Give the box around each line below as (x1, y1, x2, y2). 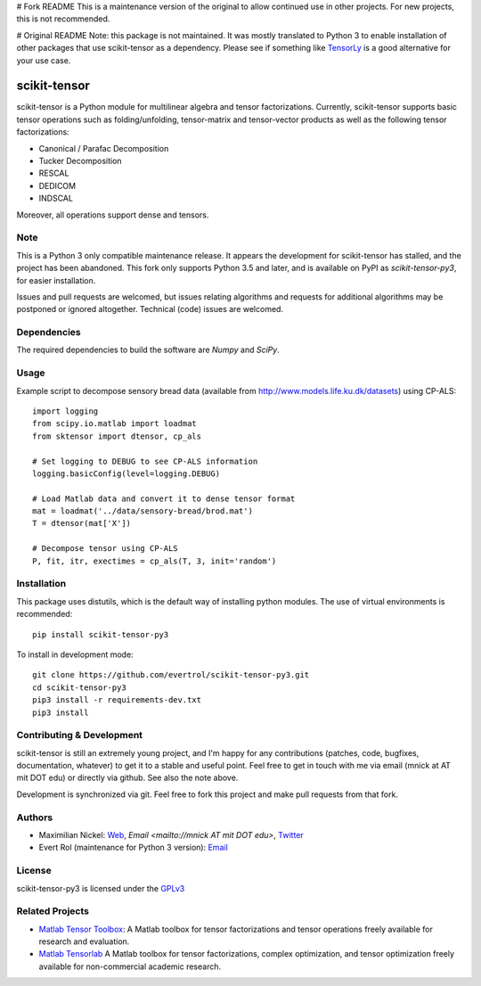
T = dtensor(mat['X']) (32, 518, 132, 529)
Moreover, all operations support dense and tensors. (16, 210, 209, 220)
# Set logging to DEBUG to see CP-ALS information (32, 456, 258, 466)
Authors (16, 811, 53, 824)
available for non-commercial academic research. (38, 961, 222, 972)
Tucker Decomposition (38, 156, 122, 167)
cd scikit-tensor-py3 (32, 682, 126, 693)
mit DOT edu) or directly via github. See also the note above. (16, 772, 239, 784)
